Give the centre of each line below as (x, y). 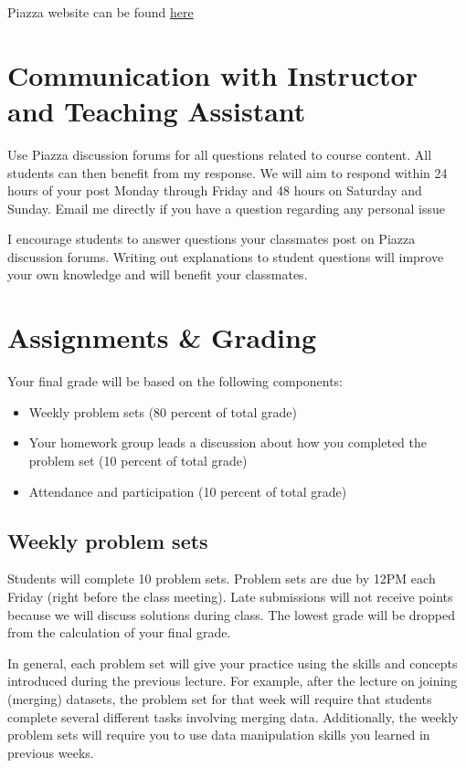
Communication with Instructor (212, 74)
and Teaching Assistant (157, 110)
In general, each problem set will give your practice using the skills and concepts (233, 663)
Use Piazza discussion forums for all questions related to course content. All (220, 154)
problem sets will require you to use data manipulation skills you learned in (219, 735)
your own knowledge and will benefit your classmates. (158, 274)
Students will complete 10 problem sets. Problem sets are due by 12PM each (222, 579)
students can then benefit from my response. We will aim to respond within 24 (228, 172)
